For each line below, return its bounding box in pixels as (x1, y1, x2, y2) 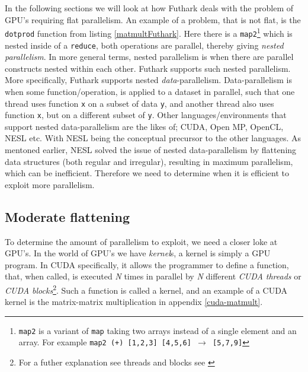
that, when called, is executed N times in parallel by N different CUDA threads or (5, 270, 301, 282)
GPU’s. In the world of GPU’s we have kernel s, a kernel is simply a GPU (5, 247, 271, 259)
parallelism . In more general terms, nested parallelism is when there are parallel (5, 50, 294, 63)
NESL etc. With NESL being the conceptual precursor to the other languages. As (5, 132, 301, 144)
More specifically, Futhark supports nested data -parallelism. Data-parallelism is (5, 74, 293, 86)
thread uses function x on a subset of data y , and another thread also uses (5, 97, 274, 109)
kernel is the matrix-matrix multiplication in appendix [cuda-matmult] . (5, 295, 263, 308)
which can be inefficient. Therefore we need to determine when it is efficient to (5, 167, 290, 179)
